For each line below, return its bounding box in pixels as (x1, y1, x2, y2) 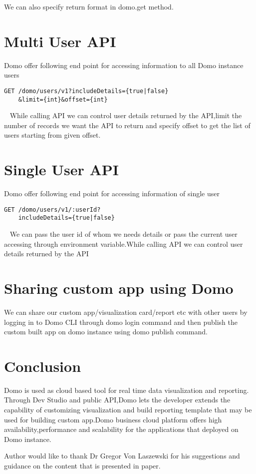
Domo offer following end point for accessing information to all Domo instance (4, 60, 244, 70)
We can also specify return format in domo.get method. (4, 2, 174, 12)
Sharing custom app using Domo (4, 278, 234, 298)
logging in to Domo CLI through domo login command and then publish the (4, 316, 238, 327)
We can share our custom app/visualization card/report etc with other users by (4, 306, 248, 317)
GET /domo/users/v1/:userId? (4, 206, 101, 213)
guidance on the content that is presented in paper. (4, 460, 161, 470)
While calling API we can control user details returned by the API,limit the (9, 110, 242, 121)
